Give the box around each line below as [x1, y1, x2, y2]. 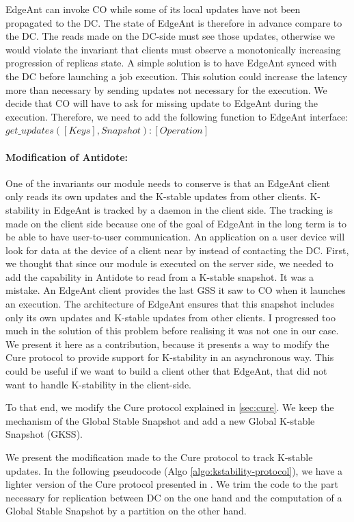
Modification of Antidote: [5, 149, 128, 164]
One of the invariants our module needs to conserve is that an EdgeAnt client [5, 175, 331, 190]
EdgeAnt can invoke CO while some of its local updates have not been [5, 2, 301, 16]
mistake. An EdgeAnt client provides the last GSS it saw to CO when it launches [5, 283, 346, 297]
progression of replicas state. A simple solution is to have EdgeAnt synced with [5, 55, 337, 70]
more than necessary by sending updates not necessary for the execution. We [5, 82, 327, 97]
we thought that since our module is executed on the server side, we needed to [5, 256, 333, 271]
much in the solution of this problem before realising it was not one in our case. [5, 323, 339, 338]
